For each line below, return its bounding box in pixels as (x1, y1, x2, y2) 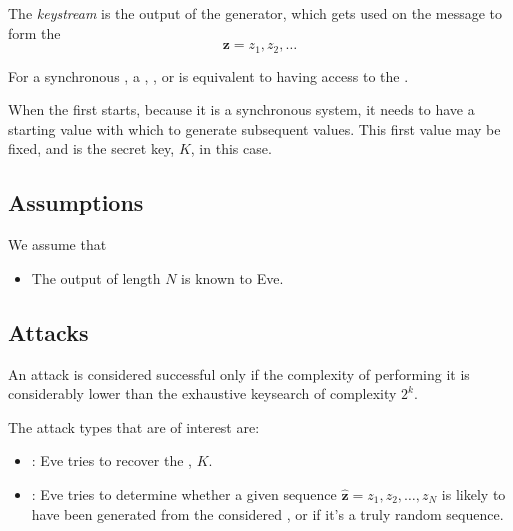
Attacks (8, 316, 89, 347)
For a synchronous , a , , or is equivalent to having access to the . (8, 65, 409, 86)
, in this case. (190, 138, 272, 159)
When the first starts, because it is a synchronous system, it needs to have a (8, 99, 475, 120)
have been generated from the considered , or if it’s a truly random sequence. (31, 503, 504, 524)
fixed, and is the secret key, (8, 138, 175, 159)
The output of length (31, 267, 161, 288)
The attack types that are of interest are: (8, 416, 260, 437)
